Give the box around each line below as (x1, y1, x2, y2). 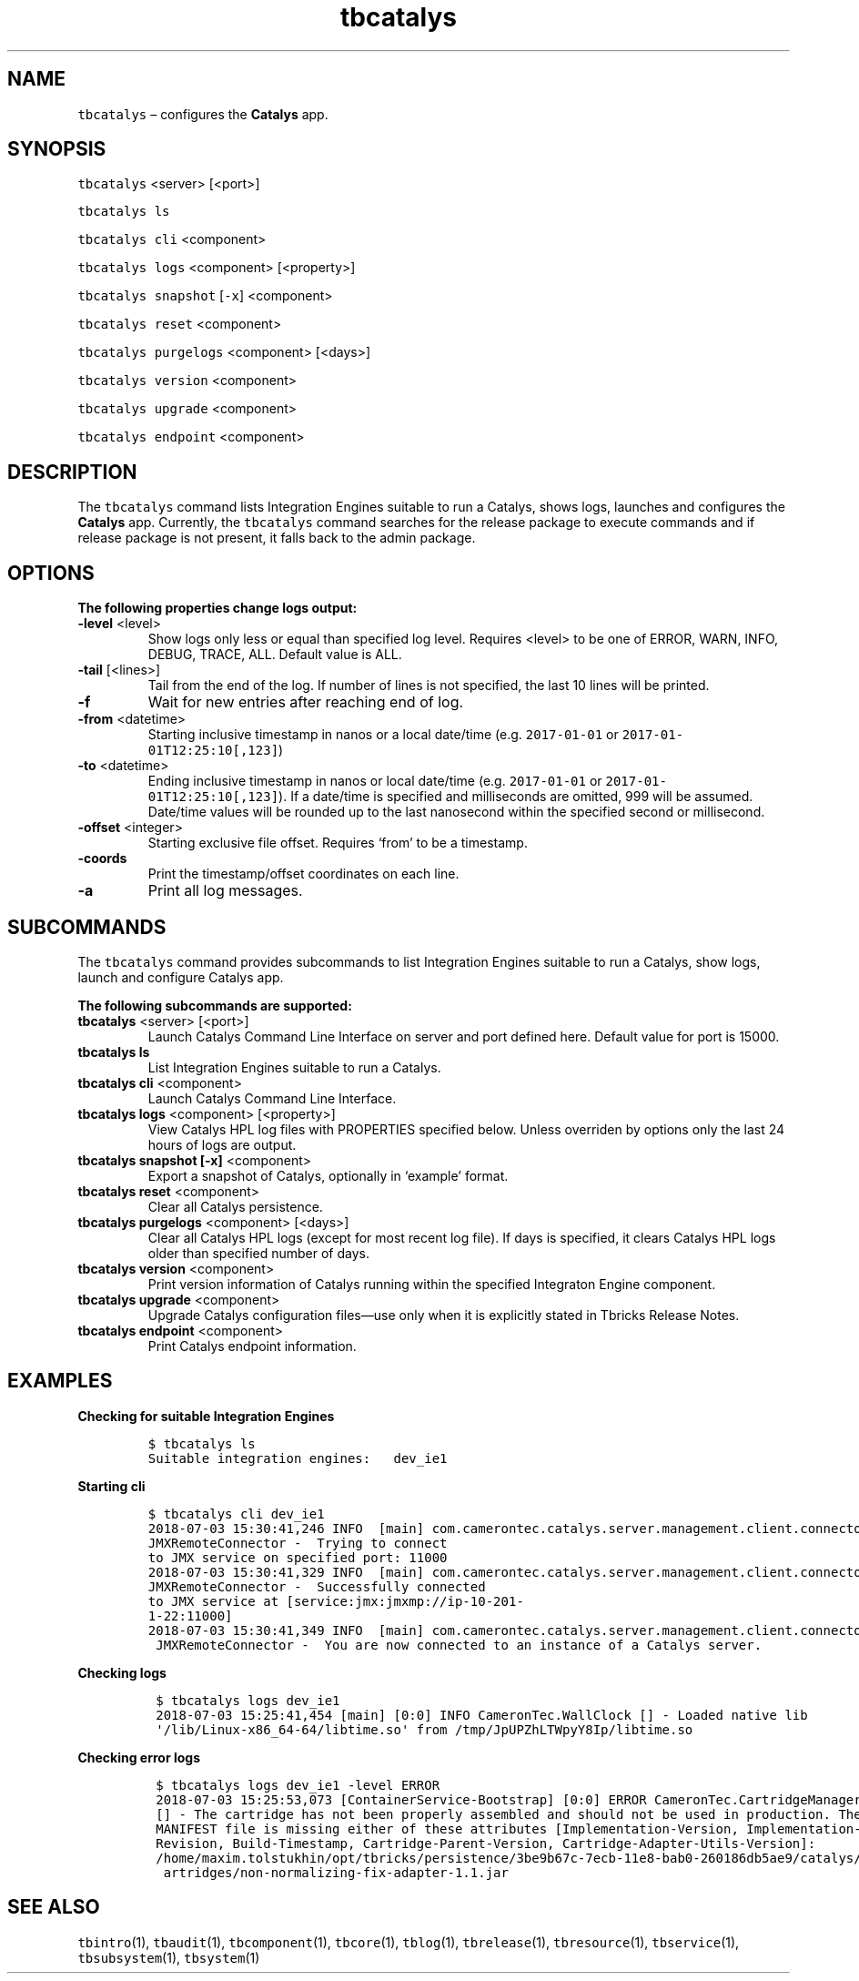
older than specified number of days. (147, 1244, 369, 1261)
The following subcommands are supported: (77, 997, 352, 1013)
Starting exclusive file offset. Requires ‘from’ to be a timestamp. (147, 835, 528, 851)
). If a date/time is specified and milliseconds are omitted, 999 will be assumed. (278, 788, 753, 805)
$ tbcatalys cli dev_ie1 (147, 1506, 325, 1521)
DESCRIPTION (7, 460, 137, 483)
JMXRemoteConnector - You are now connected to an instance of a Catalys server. (156, 1637, 763, 1652)
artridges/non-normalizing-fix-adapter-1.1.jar (163, 1864, 509, 1880)
